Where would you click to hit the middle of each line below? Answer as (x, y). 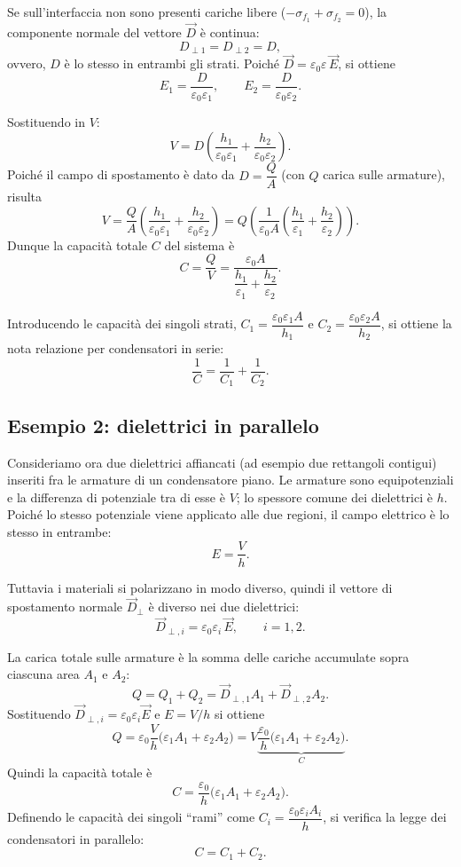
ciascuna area (43, 674)
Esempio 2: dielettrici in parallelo (163, 425)
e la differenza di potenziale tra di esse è (116, 497)
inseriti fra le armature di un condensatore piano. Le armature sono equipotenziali (230, 480)
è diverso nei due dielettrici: (224, 607)
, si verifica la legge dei (385, 817)
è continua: (230, 32)
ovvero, (27, 63)
